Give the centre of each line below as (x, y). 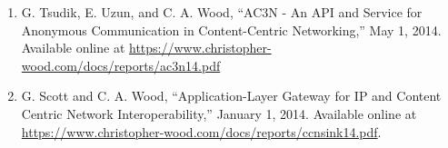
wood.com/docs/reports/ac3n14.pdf (121, 65)
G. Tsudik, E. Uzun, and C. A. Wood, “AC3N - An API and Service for (222, 12)
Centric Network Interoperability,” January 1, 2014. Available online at (219, 113)
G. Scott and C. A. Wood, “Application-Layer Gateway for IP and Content (231, 96)
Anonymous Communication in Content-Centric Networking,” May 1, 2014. (231, 30)
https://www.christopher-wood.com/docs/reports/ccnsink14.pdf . (201, 131)
